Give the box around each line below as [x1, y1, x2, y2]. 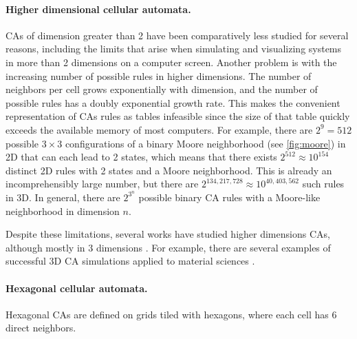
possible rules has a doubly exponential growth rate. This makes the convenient [6, 95, 340, 110]
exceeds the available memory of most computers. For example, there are [6, 122, 313, 136]
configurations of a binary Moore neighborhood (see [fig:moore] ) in [65, 136, 346, 150]
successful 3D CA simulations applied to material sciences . [6, 254, 255, 268]
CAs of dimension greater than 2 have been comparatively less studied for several [6, 28, 349, 42]
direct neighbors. [6, 320, 76, 335]
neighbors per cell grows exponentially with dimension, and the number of [6, 82, 318, 96]
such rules [302, 176, 345, 191]
